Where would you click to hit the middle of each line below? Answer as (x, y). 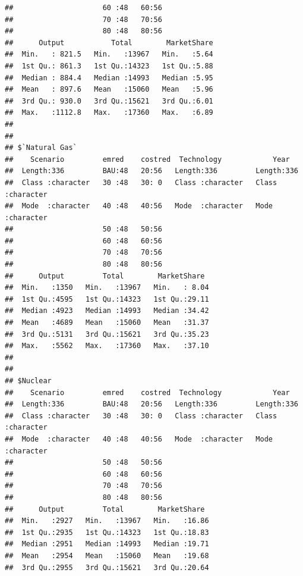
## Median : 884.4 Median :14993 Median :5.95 (109, 78)
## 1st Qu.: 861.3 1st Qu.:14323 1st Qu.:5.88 (109, 66)
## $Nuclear (28, 381)
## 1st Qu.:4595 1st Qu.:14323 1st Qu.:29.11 (107, 299)
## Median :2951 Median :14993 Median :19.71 (107, 544)
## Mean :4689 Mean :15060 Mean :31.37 (107, 323)
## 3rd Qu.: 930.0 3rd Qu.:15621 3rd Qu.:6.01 (109, 101)
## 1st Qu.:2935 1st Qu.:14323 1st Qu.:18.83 (107, 532)
